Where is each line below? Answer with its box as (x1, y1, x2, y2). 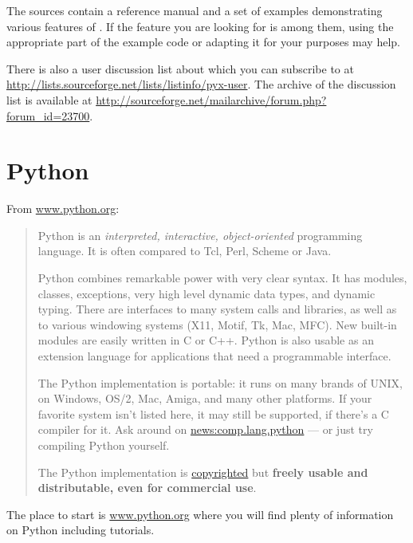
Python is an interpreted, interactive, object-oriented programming (37, 226, 363, 243)
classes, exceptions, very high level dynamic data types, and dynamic (37, 285, 376, 301)
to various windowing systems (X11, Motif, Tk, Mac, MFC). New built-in (37, 316, 397, 332)
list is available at (6, 91, 92, 108)
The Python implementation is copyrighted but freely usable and (37, 463, 368, 480)
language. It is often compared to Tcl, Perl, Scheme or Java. (37, 242, 332, 259)
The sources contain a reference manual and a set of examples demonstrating (6, 2, 383, 18)
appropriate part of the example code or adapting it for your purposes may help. (6, 33, 400, 50)
